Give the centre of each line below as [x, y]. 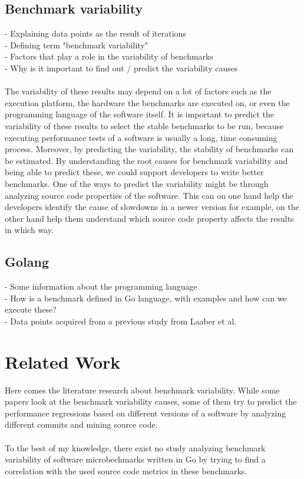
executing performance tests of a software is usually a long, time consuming [141, 137]
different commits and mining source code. [81, 424]
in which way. [29, 230]
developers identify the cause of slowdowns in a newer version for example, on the [152, 207]
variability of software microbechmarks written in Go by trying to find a [135, 459]
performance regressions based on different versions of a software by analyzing [146, 413]
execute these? [31, 309]
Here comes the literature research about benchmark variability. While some [142, 390]
